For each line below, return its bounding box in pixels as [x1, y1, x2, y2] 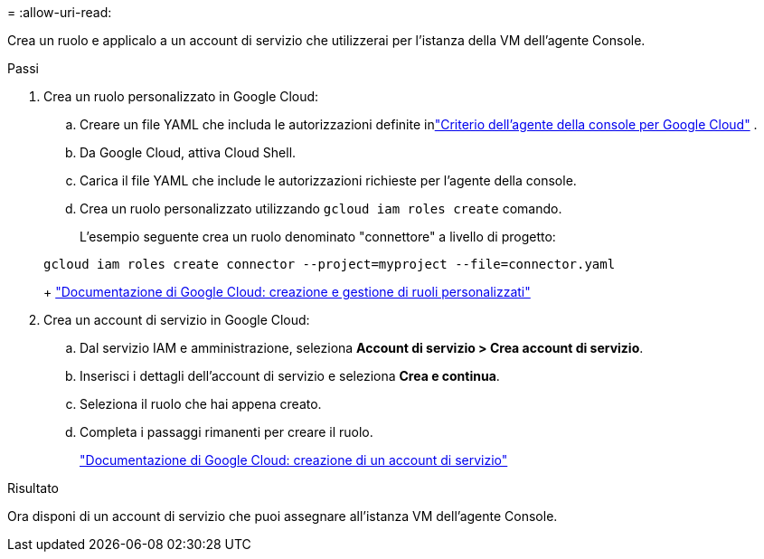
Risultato [7, 480, 60, 496]
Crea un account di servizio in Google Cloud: [43, 312, 310, 327]
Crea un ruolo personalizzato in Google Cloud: [43, 89, 319, 104]
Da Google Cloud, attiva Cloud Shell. [80, 145, 297, 160]
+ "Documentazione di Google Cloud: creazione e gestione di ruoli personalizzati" [43, 284, 531, 299]
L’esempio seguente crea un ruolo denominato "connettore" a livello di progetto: [80, 229, 556, 244]
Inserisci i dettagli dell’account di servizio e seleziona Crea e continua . [80, 368, 500, 384]
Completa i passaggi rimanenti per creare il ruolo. [80, 424, 373, 440]
